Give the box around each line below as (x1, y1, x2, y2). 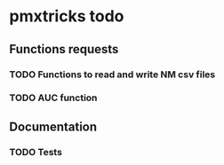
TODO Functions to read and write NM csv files (9, 68, 216, 81)
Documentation (9, 119, 98, 134)
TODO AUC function (9, 91, 98, 104)
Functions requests (9, 42, 119, 57)
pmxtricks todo (9, 6, 124, 27)
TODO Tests (9, 145, 62, 158)
